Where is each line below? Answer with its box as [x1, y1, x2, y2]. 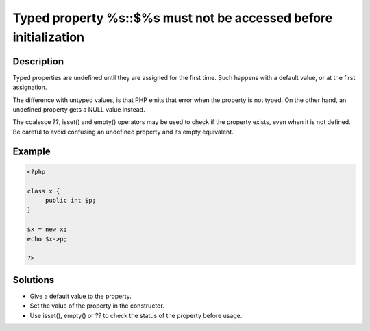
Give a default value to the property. [29, 292, 132, 300]
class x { [27, 187, 60, 195]
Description [12, 56, 64, 67]
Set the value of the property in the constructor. [29, 302, 164, 310]
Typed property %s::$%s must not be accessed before [12, 10, 333, 25]
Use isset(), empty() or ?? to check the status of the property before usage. [29, 311, 243, 319]
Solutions [12, 274, 55, 286]
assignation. [12, 83, 47, 92]
